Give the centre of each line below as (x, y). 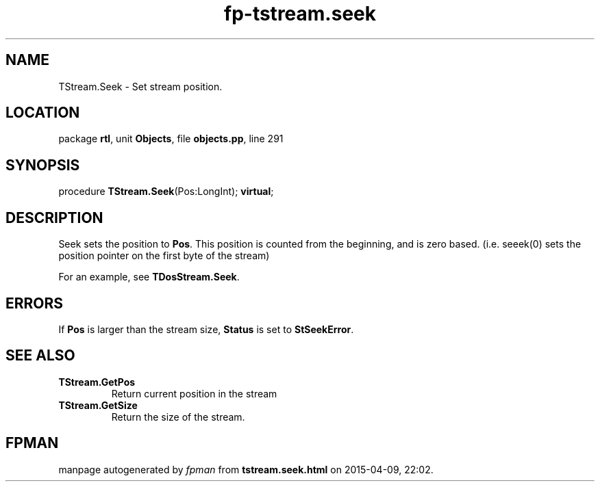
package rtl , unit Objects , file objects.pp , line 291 (171, 139)
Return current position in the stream (194, 393)
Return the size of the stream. (178, 417)
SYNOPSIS (43, 165)
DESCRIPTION (54, 218)
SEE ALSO (40, 356)
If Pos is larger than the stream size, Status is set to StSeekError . (206, 329)
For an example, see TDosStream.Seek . (149, 277)
